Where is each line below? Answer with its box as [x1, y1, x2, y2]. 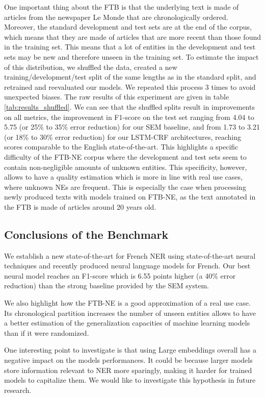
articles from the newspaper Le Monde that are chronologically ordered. [4, 11, 228, 22]
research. [4, 384, 32, 395]
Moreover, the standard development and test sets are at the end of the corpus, [4, 21, 252, 32]
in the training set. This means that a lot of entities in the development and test [4, 41, 256, 52]
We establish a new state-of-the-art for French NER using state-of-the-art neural [4, 250, 256, 261]
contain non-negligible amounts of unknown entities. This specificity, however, [4, 161, 247, 172]
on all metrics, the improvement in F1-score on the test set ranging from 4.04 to [4, 111, 254, 122]
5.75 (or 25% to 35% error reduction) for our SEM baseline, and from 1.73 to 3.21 [4, 121, 260, 132]
